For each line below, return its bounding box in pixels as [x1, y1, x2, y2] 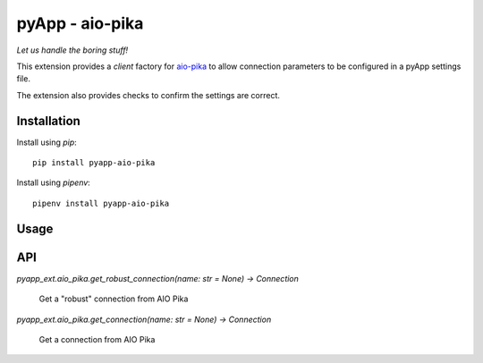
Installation [16, 113, 80, 129]
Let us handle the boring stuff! [16, 45, 129, 55]
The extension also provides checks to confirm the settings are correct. [16, 89, 281, 100]
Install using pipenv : [16, 177, 91, 188]
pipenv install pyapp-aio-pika [32, 198, 170, 208]
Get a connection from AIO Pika [38, 333, 156, 344]
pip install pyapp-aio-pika [32, 157, 156, 168]
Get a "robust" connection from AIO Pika [38, 293, 189, 304]
